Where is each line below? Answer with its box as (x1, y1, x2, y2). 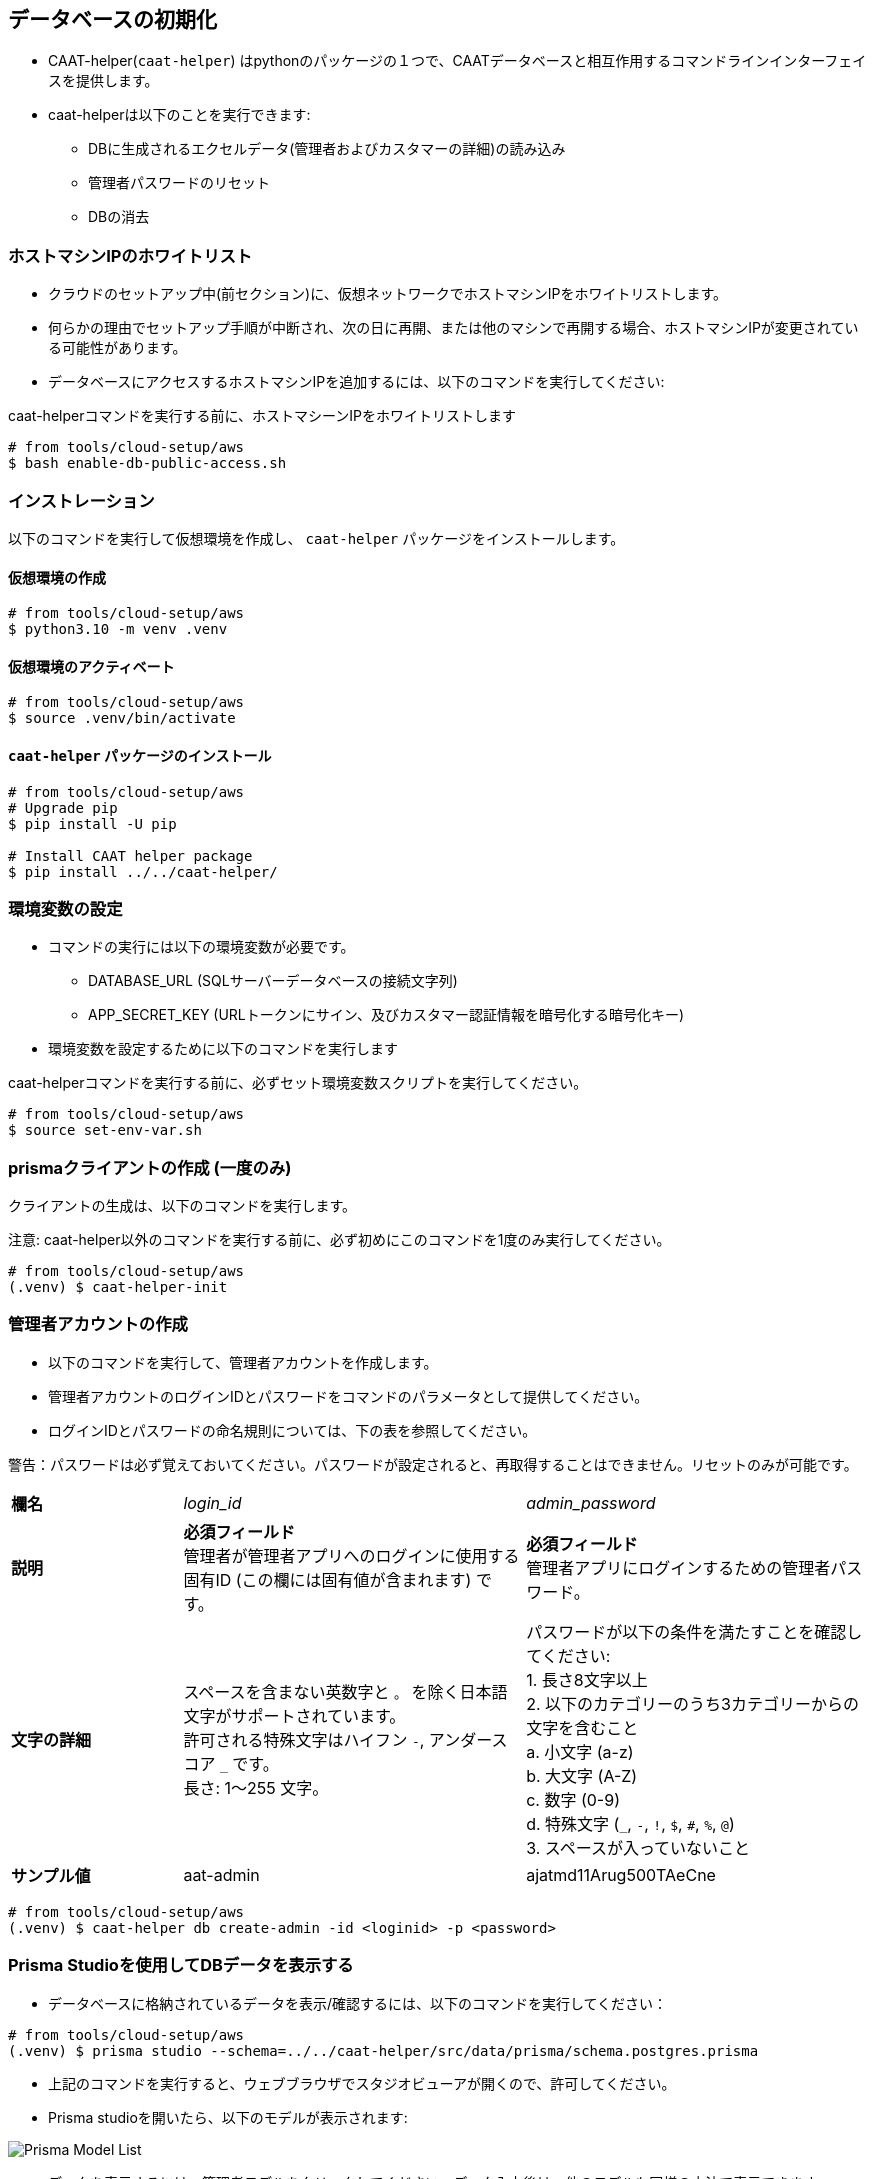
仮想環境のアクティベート (8, 657, 175, 675)
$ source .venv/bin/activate (8, 710, 236, 727)
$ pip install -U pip (8, 815, 177, 832)
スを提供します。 (48, 72, 159, 90)
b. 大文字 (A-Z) (526, 1765, 638, 1786)
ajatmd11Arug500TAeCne (526, 1864, 716, 1885)
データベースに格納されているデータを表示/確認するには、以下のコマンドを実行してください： (48, 1994, 668, 2012)
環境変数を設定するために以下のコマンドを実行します (48, 1040, 398, 1058)
